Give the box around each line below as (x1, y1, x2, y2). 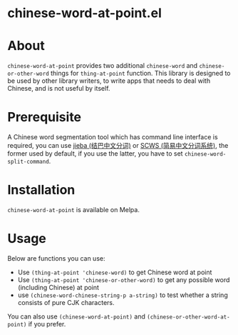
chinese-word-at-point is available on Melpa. (7, 206, 140, 214)
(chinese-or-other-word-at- (147, 313, 230, 321)
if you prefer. (28, 319, 66, 328)
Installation (7, 182, 76, 198)
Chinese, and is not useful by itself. (7, 84, 110, 93)
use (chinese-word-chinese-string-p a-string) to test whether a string (17, 291, 228, 299)
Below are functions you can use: (7, 254, 105, 262)
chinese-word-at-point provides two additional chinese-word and (7, 61, 198, 70)
